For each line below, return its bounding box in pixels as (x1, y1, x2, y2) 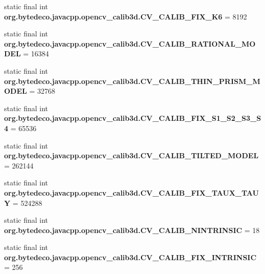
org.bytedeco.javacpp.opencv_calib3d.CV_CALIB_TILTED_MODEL (4, 150, 259, 161)
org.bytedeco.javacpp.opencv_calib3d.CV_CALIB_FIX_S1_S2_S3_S (4, 113, 261, 123)
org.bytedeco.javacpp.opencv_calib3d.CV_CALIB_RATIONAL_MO (4, 38, 256, 49)
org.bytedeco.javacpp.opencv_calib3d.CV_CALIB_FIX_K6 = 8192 (4, 11, 247, 22)
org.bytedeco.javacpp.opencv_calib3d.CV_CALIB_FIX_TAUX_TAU (4, 187, 259, 198)
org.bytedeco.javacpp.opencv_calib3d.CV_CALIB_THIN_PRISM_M (4, 75, 260, 86)
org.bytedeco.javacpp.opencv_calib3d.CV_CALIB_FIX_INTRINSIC (4, 251, 257, 262)
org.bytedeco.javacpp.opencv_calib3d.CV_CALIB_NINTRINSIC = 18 (4, 224, 260, 235)
